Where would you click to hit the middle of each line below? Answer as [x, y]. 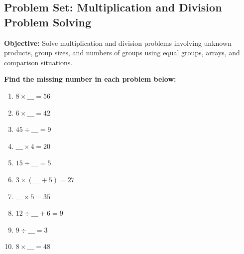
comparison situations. [38, 62]
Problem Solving [48, 22]
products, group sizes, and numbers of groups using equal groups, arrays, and [122, 53]
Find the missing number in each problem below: [90, 79]
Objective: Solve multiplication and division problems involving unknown [118, 43]
